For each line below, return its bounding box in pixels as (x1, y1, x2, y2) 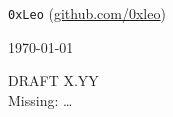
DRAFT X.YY (8, 70, 99, 91)
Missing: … (8, 89, 73, 110)
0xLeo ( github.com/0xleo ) (8, 3, 166, 23)
